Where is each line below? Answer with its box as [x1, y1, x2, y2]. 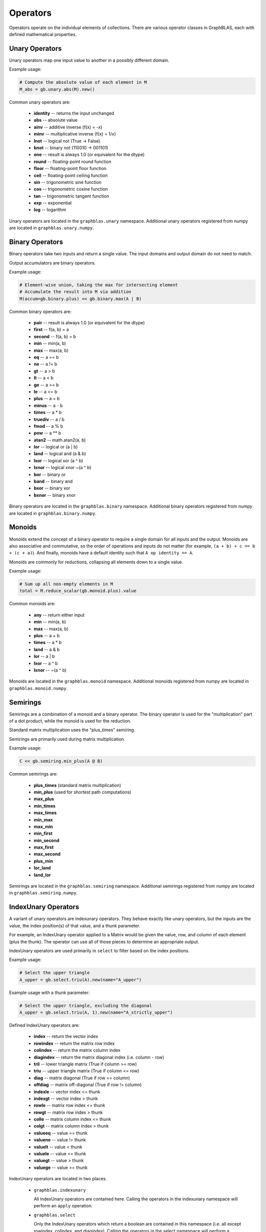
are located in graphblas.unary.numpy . [9, 225, 94, 231]
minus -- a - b [33, 402, 63, 409]
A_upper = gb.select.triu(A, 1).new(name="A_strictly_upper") [19, 1010, 173, 1015]
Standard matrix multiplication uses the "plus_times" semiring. [9, 727, 135, 733]
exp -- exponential [33, 200, 72, 206]
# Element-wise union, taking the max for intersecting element [19, 282, 178, 288]
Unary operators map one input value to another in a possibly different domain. [9, 57, 169, 63]
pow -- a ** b [33, 430, 62, 436]
